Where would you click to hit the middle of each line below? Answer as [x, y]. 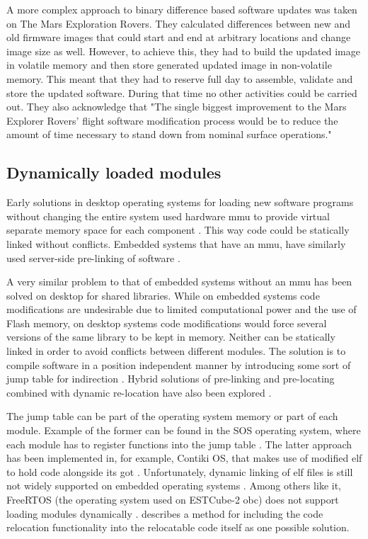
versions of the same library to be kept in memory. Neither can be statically [171, 337]
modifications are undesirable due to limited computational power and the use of [182, 309]
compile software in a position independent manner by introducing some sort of [179, 364]
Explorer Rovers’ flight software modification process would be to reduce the [172, 120]
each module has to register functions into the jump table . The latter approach [179, 444]
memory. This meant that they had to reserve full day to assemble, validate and [180, 78]
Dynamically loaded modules [114, 172]
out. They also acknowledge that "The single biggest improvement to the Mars [177, 107]
